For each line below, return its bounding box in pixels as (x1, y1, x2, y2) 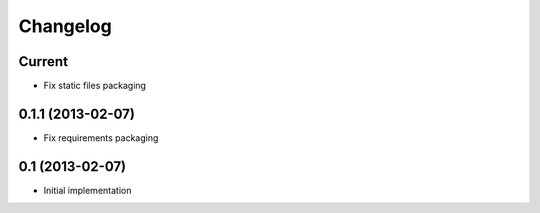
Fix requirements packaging (43, 131, 159, 144)
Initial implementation (43, 184, 132, 196)
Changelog (18, 15, 112, 37)
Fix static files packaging (43, 80, 147, 92)
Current (18, 53, 69, 70)
